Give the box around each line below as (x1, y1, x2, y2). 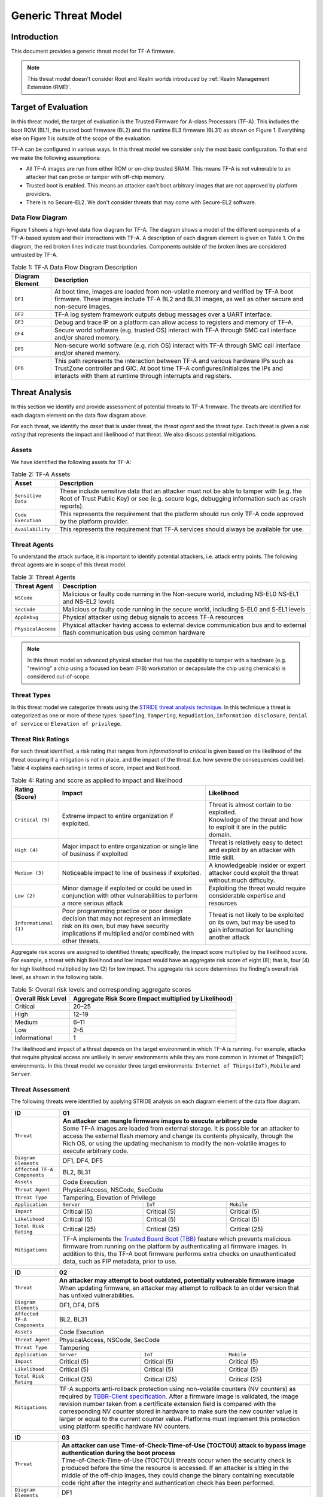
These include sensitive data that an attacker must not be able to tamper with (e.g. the (59, 487, 302, 495)
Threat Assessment (11, 1085, 70, 1093)
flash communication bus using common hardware (62, 629, 206, 637)
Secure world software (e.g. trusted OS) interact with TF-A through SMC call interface (54, 326, 296, 334)
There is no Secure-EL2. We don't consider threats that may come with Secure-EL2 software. (26, 198, 257, 206)
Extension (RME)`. (27, 84, 72, 91)
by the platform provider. (59, 517, 129, 526)
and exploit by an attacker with (208, 846, 295, 854)
